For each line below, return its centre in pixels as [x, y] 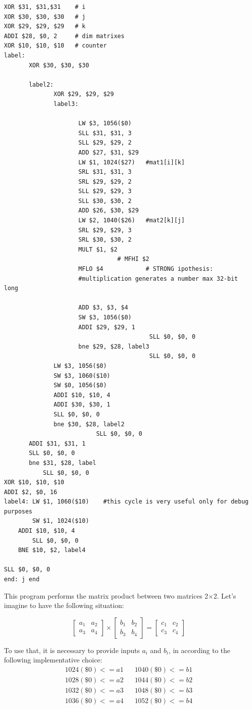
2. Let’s [225, 595]
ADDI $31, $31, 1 [57, 443]
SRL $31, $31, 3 [105, 172]
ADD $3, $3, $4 [103, 308]
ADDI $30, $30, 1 [82, 405]
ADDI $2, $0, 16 [31, 492]
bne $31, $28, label [63, 463]
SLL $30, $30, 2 [105, 201]
